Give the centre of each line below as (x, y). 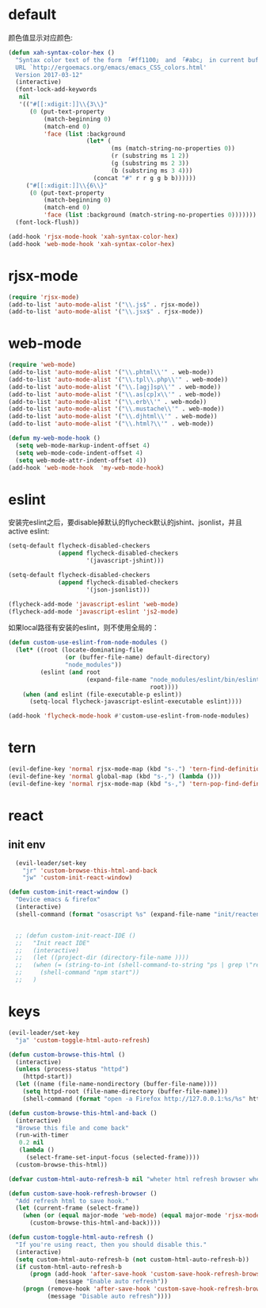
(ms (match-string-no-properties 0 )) (173, 148)
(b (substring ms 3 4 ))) (152, 171)
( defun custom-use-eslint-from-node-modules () (88, 643)
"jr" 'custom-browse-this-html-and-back (90, 871)
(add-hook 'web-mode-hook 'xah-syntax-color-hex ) (92, 244)
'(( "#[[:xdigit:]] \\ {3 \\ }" (63, 105)
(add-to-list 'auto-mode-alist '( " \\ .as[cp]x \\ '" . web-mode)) (115, 394)
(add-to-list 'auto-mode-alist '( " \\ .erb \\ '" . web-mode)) (108, 402)
